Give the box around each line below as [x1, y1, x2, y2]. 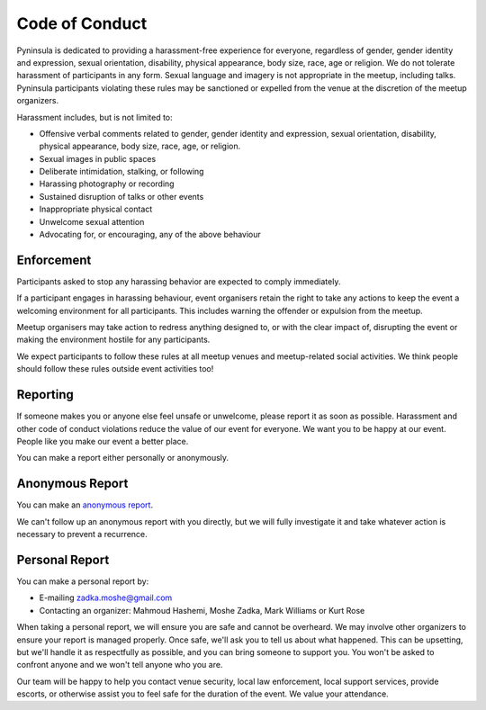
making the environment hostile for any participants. [16, 334, 211, 346]
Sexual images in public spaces [39, 153, 157, 164]
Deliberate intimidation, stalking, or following [39, 166, 204, 177]
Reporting [16, 387, 74, 402]
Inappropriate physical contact [39, 203, 153, 215]
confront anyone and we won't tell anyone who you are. [16, 660, 223, 670]
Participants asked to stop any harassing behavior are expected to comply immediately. [16, 275, 341, 287]
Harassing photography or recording [39, 178, 175, 189]
